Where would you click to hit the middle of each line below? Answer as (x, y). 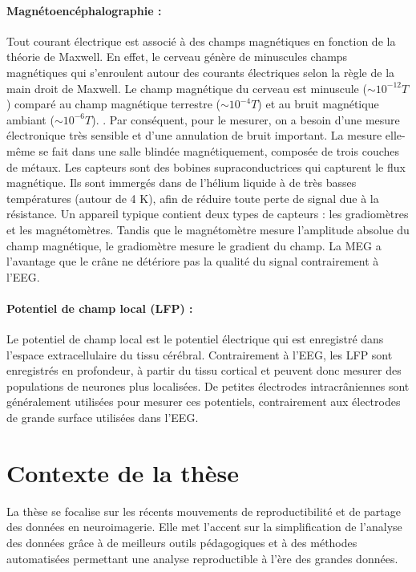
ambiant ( (30, 119)
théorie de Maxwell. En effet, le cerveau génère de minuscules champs (177, 57)
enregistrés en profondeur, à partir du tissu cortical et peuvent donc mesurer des (204, 370)
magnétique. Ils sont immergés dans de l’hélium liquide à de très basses (182, 183)
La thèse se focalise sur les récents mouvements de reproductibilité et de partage (204, 511)
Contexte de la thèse (123, 472)
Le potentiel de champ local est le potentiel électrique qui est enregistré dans (195, 339)
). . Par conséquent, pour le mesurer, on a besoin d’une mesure (246, 119)
